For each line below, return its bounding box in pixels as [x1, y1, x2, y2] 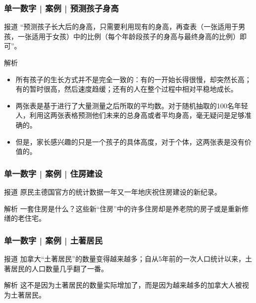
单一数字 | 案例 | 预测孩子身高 [4, 1, 119, 14]
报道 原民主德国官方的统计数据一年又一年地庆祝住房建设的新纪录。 [4, 186, 221, 197]
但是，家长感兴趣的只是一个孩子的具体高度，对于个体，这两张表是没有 [15, 136, 245, 147]
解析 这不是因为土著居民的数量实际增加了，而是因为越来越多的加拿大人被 [4, 280, 242, 290]
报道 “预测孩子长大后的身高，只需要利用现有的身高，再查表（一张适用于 [4, 21, 239, 32]
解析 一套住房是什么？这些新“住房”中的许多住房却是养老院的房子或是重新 [4, 203, 242, 213]
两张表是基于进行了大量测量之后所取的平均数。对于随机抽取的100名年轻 [15, 100, 248, 110]
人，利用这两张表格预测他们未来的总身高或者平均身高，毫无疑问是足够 [15, 110, 245, 120]
